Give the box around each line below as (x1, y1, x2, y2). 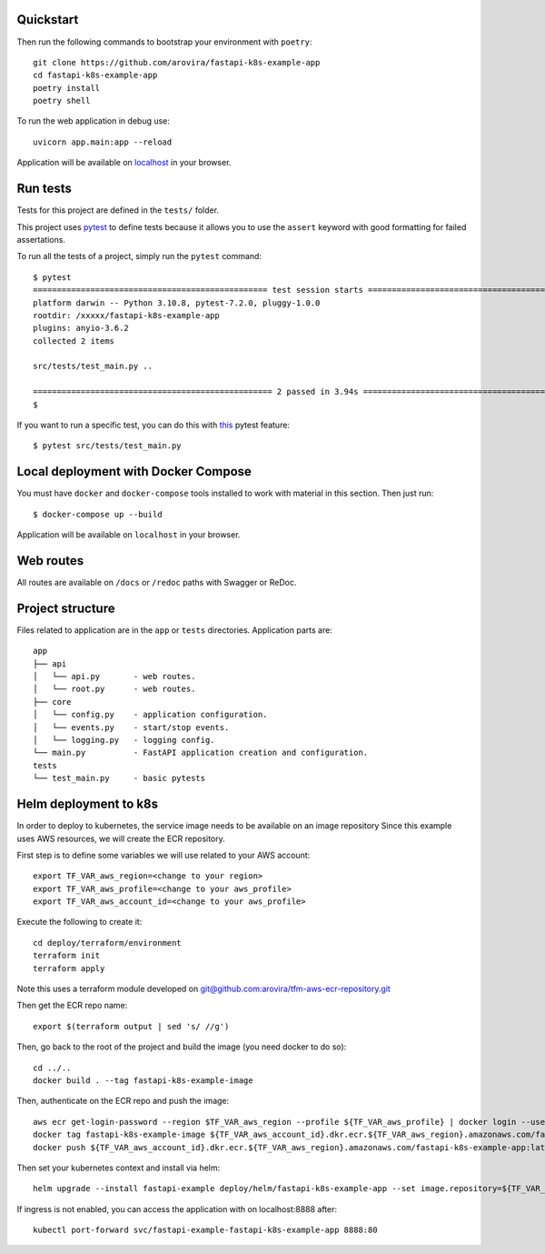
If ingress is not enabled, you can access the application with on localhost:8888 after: (16, 1203, 338, 1214)
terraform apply (33, 963, 105, 973)
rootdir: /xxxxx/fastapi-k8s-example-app (33, 310, 220, 320)
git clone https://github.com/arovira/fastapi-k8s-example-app (33, 57, 321, 67)
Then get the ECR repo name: (16, 1000, 128, 1011)
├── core (33, 697, 72, 707)
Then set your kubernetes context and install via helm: (16, 1162, 221, 1173)
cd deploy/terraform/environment (33, 938, 182, 948)
